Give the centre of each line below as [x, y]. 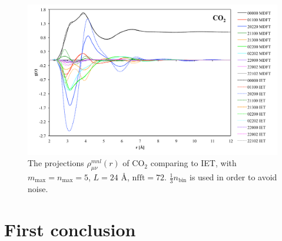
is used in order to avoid [233, 177]
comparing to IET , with [193, 163]
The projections [56, 163]
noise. [38, 188]
